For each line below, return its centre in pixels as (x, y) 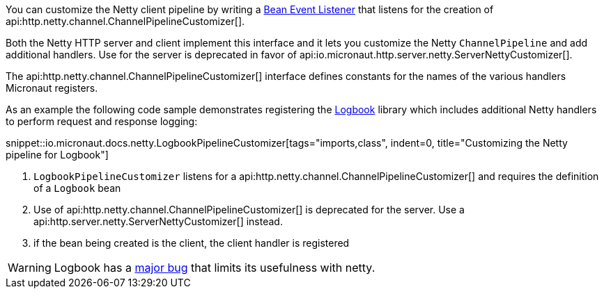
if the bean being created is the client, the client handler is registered (192, 243)
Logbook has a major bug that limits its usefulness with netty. (215, 268)
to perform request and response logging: (102, 121)
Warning (30, 268)
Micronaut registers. (52, 88)
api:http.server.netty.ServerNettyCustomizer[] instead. (158, 221)
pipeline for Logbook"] (57, 155)
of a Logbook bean (77, 188)
